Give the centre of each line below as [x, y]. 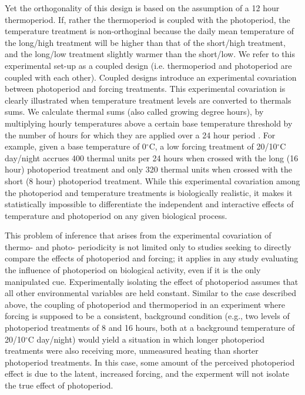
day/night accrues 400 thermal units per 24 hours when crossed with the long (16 [152, 157]
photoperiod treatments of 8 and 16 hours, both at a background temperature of [150, 328]
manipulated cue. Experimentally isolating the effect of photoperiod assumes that [152, 281]
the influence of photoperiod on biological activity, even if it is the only [133, 270]
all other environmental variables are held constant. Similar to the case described [150, 293]
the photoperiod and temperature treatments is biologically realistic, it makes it [149, 192]
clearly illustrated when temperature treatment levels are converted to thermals [148, 100]
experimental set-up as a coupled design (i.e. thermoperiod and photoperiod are [148, 65]
